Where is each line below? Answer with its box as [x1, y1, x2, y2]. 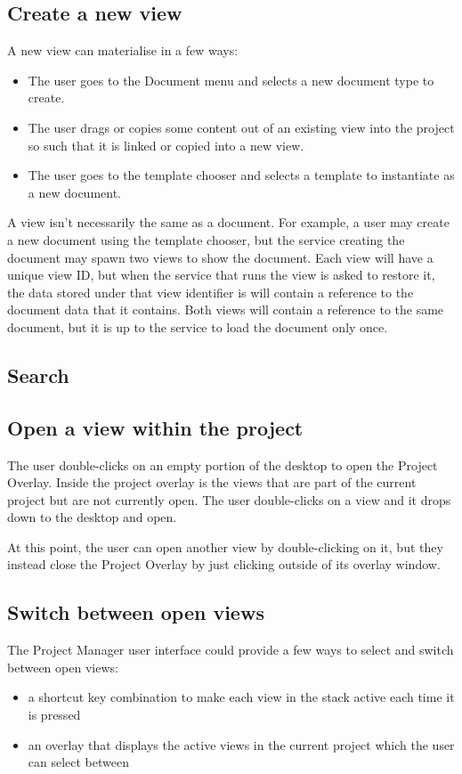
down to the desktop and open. [7, 508, 177, 526]
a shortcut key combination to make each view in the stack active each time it [28, 688, 455, 706]
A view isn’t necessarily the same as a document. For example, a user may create [7, 213, 450, 232]
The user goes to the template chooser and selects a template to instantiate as [28, 166, 455, 184]
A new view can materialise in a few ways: [7, 41, 239, 60]
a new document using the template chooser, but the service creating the [7, 230, 405, 248]
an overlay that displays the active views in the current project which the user [28, 735, 455, 754]
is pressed [28, 705, 81, 724]
